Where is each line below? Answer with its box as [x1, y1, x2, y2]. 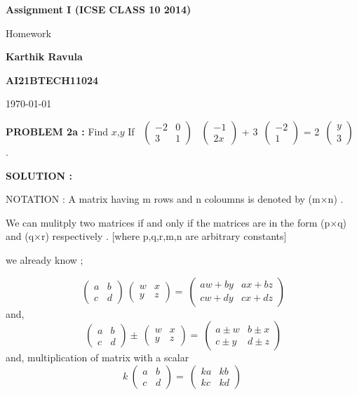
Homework [6, 25, 51, 40]
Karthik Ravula [6, 49, 83, 64]
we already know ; [6, 252, 83, 267]
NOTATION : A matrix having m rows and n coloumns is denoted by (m [6, 192, 321, 206]
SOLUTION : [6, 168, 72, 182]
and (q [6, 229, 34, 243]
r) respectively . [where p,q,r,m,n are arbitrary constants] [41, 229, 287, 243]
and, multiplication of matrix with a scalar [6, 350, 189, 365]
